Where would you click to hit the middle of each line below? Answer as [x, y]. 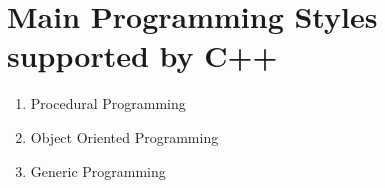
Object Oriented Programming [124, 136]
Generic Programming [98, 170]
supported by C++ [142, 55]
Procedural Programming [108, 103]
